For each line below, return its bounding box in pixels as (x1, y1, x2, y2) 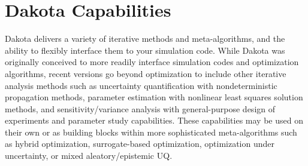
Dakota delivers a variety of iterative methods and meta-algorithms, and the (5, 32, 285, 45)
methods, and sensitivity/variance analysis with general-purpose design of (5, 102, 276, 115)
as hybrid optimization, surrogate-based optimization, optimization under (5, 137, 275, 150)
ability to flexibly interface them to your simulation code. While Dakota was (5, 44, 285, 56)
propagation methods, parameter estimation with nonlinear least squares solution (5, 91, 303, 103)
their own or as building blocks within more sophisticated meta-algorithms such (5, 125, 297, 138)
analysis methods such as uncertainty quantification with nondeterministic (5, 79, 277, 91)
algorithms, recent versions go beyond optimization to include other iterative (5, 67, 286, 79)
